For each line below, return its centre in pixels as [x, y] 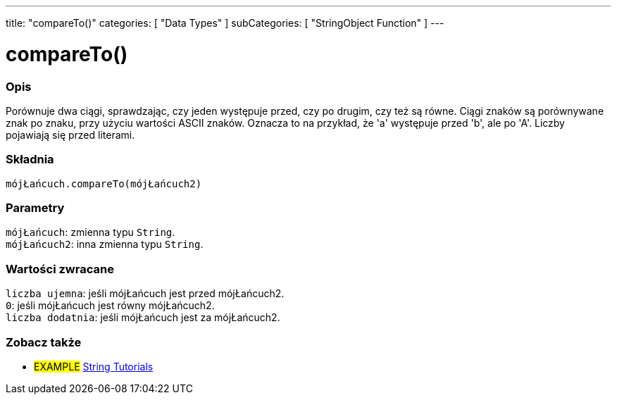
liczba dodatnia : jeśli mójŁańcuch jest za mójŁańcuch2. [143, 318]
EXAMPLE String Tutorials [94, 366]
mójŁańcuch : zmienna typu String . [91, 232]
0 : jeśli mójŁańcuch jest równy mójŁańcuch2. [110, 306]
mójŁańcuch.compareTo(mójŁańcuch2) [104, 183]
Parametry [35, 208]
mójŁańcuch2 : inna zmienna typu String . [105, 244]
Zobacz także [44, 342]
